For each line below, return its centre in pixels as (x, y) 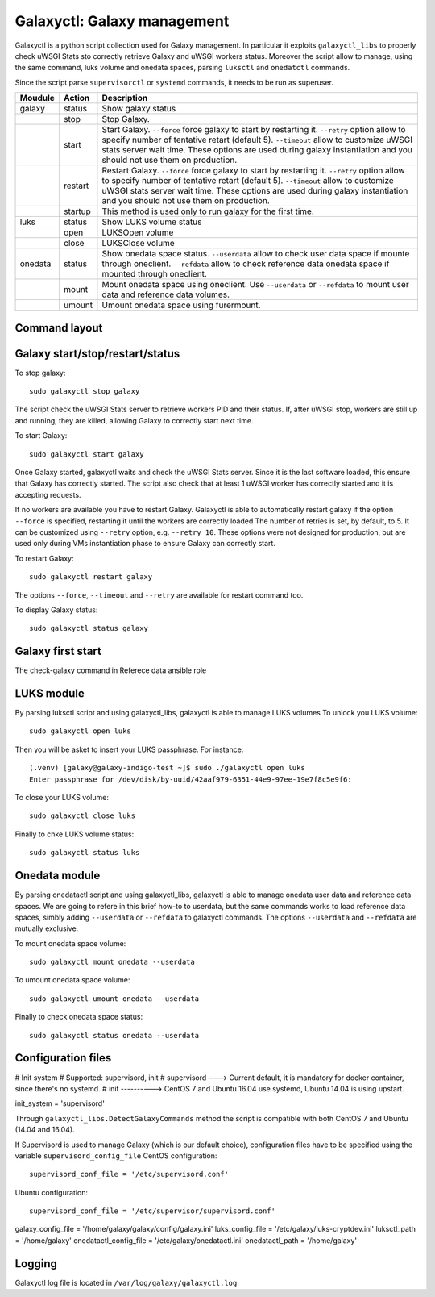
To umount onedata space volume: (72, 980)
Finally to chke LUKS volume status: (75, 834)
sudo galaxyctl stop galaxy (85, 392)
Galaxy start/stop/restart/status (97, 354)
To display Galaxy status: (56, 610)
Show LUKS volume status (152, 222)
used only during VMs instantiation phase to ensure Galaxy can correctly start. (145, 544)
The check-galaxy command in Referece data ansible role (111, 670)
